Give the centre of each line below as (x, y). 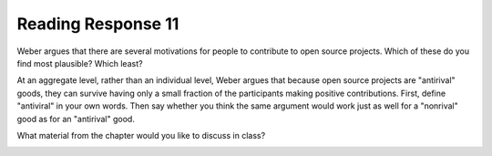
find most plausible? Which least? (80, 63)
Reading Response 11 (98, 24)
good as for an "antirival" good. (76, 119)
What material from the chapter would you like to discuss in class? (141, 135)
